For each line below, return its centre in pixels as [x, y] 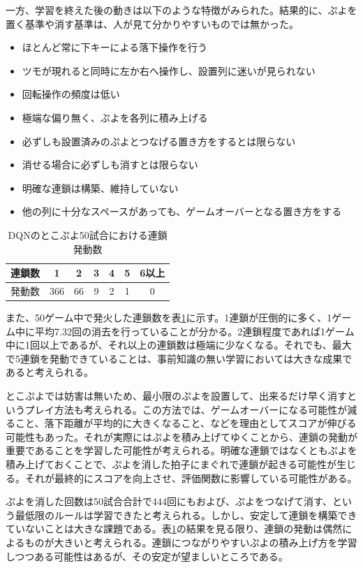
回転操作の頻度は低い [71, 94]
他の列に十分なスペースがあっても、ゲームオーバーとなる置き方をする [182, 211]
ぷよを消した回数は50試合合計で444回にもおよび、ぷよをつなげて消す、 [169, 501]
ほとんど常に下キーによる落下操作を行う [114, 47]
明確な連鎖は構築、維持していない [100, 188]
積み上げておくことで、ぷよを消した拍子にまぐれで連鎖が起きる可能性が [171, 464]
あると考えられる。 [50, 372]
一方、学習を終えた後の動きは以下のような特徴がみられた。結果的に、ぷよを [181, 10]
